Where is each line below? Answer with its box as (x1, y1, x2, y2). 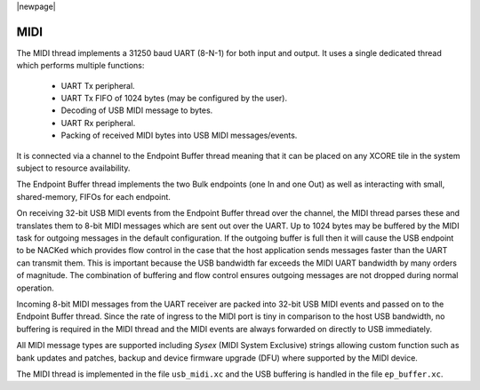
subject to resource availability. (16, 163, 131, 173)
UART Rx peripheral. (60, 117, 136, 128)
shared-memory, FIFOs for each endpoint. (16, 191, 171, 202)
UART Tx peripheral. (60, 80, 135, 91)
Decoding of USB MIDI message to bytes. (60, 105, 213, 115)
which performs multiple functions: (16, 60, 145, 71)
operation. (16, 283, 54, 293)
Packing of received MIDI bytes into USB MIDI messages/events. (60, 130, 298, 141)
